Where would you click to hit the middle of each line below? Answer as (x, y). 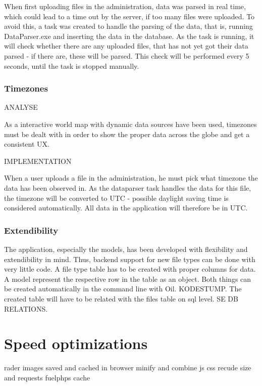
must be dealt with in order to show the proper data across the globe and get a (127, 134)
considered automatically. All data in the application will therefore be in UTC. (126, 208)
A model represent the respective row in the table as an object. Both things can (128, 278)
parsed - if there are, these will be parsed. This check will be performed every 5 (127, 55)
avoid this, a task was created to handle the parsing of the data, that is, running (128, 26)
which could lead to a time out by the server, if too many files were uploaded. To (129, 16)
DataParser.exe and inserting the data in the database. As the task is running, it (129, 36)
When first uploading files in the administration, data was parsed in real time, (125, 6)
